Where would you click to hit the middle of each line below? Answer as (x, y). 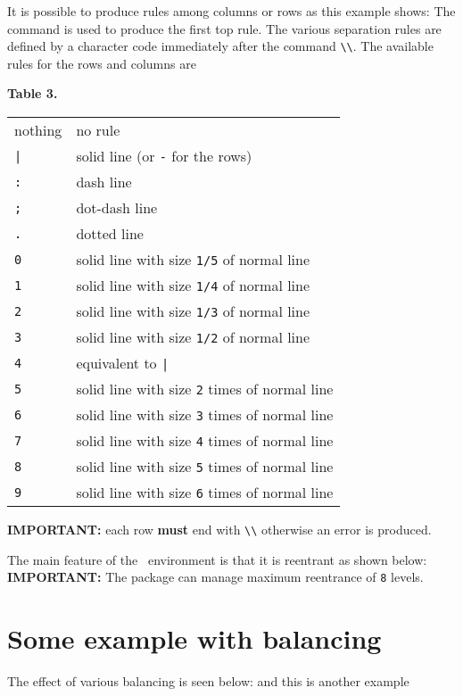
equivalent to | (123, 363)
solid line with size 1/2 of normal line (193, 337)
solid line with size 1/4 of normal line (193, 286)
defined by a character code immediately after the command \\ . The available (220, 46)
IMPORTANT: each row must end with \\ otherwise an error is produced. (219, 530)
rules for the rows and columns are (102, 63)
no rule (98, 130)
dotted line (110, 234)
